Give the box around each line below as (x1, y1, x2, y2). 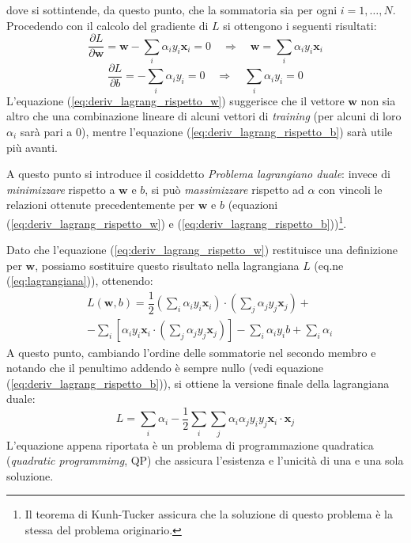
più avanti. (6, 139, 58, 155)
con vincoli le (319, 180, 383, 197)
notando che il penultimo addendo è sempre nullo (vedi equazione (6, 359, 324, 376)
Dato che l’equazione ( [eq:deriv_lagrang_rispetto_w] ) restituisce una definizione (6, 241, 398, 258)
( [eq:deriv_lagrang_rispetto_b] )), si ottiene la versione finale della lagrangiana (6, 374, 390, 391)
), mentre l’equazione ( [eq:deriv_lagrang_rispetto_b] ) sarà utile (81, 123, 393, 139)
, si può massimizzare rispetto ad (145, 180, 304, 197)
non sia (360, 92, 396, 108)
